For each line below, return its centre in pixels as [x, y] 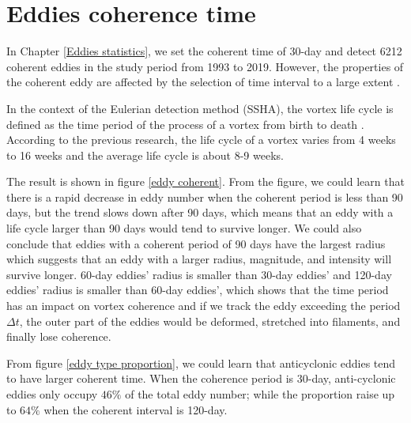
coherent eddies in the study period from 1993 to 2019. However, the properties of [205, 66]
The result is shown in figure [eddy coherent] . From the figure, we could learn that [205, 181]
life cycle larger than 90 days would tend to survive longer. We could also [184, 228]
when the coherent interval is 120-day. [136, 409]
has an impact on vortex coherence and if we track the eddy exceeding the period [204, 306]
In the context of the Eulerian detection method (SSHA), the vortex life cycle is [200, 108]
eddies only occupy [52, 394]
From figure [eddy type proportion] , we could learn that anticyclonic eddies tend [201, 363]
